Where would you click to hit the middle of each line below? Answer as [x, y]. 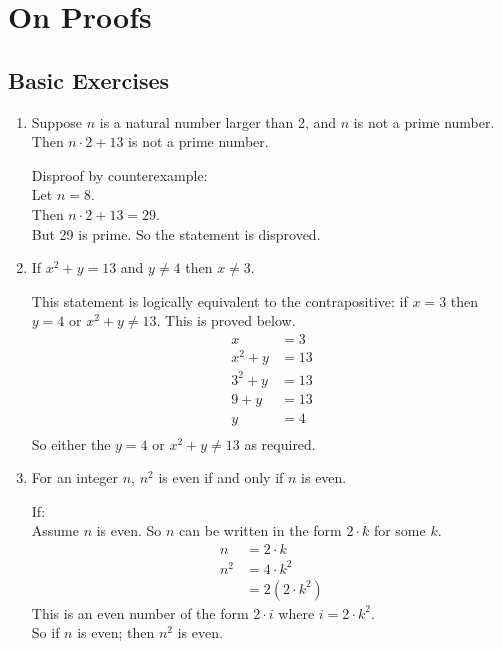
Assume [55, 530]
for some [399, 530]
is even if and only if [221, 477]
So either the [71, 443]
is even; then [116, 632]
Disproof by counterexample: [119, 174]
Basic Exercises [89, 79]
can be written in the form [260, 530]
